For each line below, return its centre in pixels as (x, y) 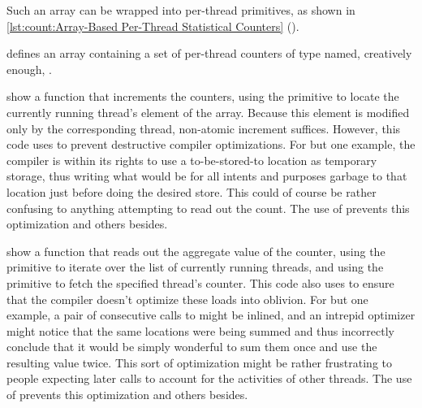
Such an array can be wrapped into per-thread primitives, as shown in (181, 10)
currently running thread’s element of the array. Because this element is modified (208, 112)
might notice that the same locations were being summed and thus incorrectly (200, 330)
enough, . (30, 69)
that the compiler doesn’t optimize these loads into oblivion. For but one (187, 299)
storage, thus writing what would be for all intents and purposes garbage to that (207, 176)
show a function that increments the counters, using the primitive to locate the (203, 96)
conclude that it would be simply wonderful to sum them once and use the (192, 347)
